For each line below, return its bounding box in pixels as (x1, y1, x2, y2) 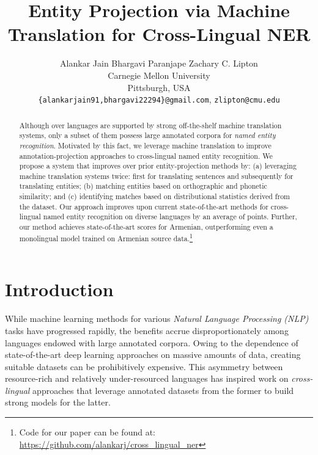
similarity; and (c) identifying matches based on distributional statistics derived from (19, 191, 290, 202)
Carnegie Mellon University (108, 68, 210, 81)
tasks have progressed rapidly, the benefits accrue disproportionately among (5, 324, 289, 337)
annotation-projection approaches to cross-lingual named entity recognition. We (19, 150, 273, 161)
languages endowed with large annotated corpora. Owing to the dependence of (5, 336, 298, 349)
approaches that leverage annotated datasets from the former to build (32, 384, 294, 396)
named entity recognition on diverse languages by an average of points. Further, (43, 211, 297, 222)
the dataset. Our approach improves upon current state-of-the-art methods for (19, 201, 268, 211)
